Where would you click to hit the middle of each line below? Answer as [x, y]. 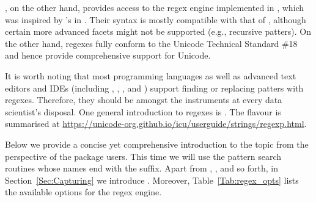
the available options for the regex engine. [83, 192]
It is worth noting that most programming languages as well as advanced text [151, 75]
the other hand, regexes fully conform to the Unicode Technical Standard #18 [151, 43]
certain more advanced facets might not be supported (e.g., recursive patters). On [158, 31]
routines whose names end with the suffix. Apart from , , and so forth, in [141, 168]
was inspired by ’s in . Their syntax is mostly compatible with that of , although [156, 19]
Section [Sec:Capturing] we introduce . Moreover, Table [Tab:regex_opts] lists [152, 180]
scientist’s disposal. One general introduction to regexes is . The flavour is [143, 111]
